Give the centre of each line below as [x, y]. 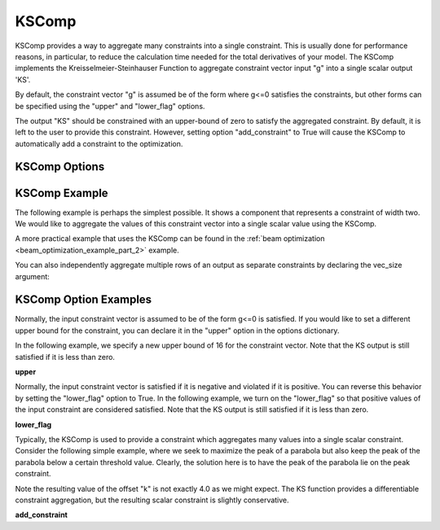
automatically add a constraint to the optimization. [99, 143]
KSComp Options [60, 167]
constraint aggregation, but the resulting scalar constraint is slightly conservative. [152, 500]
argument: [33, 276]
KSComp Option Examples [84, 300]
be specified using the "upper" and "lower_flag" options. [110, 106]
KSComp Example [62, 193]
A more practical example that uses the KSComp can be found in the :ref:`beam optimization [170, 239]
